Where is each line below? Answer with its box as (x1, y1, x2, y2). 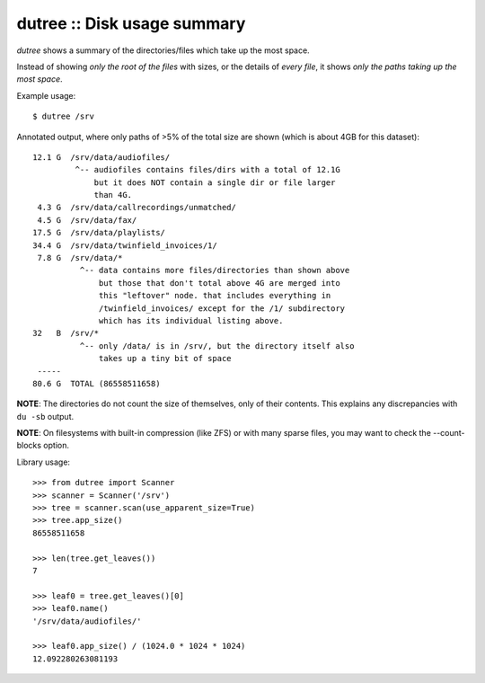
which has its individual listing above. (99, 315, 284, 325)
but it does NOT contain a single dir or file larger (93, 177, 336, 188)
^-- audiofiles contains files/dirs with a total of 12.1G (75, 164, 340, 175)
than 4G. (93, 190, 133, 200)
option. (43, 440, 70, 451)
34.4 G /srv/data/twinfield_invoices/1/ (32, 240, 217, 251)
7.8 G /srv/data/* (37, 253, 123, 263)
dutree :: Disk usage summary (16, 13, 246, 33)
